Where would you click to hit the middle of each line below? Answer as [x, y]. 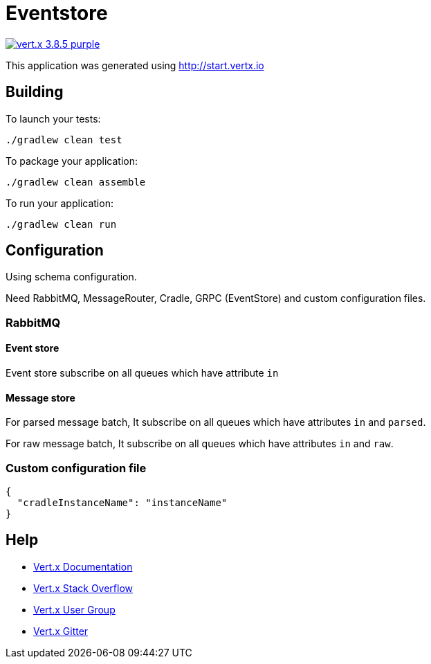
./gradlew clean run [61, 224]
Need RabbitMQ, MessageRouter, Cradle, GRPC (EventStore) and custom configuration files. [216, 298]
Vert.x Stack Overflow [83, 588]
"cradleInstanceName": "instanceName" [122, 503]
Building [35, 92]
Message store [40, 397]
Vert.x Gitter [61, 631]
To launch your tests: [53, 118]
